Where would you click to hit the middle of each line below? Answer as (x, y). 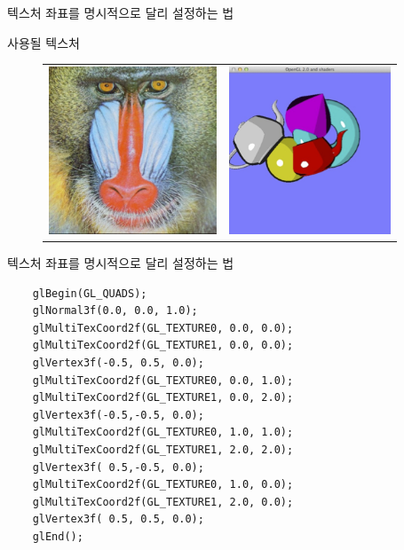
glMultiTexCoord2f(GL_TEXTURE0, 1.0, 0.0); (163, 485)
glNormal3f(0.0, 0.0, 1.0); (115, 311)
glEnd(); (58, 536)
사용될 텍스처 (44, 42)
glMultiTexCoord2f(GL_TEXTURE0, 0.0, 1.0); (163, 380)
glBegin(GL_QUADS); (90, 293)
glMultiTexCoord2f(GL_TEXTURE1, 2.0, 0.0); (163, 502)
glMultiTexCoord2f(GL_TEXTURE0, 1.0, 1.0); (163, 432)
